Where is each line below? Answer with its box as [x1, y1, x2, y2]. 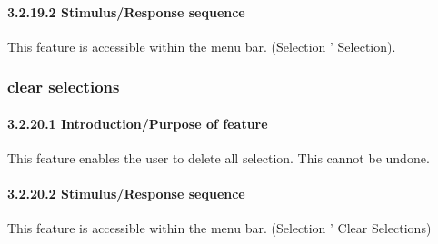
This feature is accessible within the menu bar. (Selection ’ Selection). [7, 36, 396, 55]
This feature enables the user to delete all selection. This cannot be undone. [7, 149, 430, 168]
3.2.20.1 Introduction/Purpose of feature [7, 113, 268, 132]
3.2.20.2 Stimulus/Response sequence [7, 184, 245, 203]
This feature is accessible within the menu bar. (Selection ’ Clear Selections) [7, 219, 432, 238]
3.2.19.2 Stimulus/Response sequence [7, 2, 245, 21]
